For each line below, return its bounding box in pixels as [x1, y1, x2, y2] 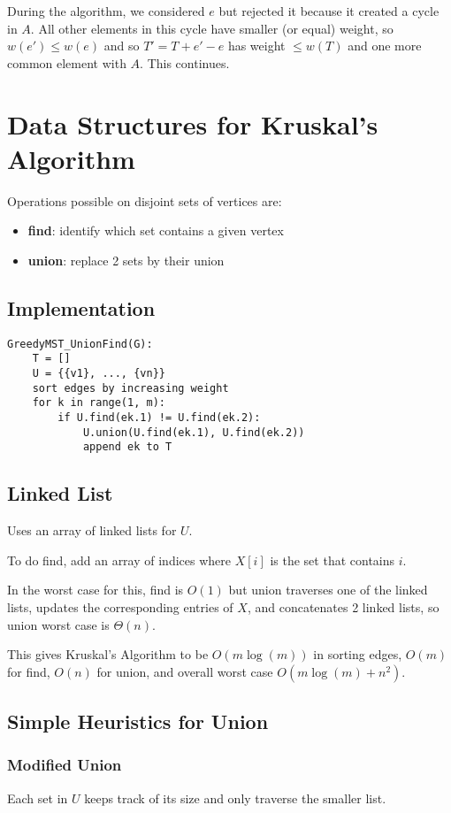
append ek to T [82, 441, 172, 454]
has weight [227, 36, 286, 55]
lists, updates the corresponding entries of [7, 597, 233, 616]
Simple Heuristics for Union [7, 708, 269, 735]
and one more [348, 36, 422, 55]
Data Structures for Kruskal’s [7, 105, 378, 142]
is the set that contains [270, 550, 395, 569]
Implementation [7, 294, 156, 321]
